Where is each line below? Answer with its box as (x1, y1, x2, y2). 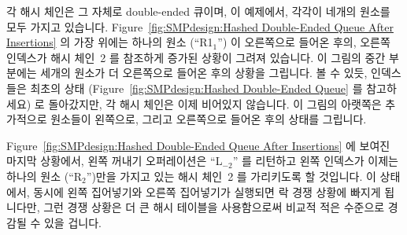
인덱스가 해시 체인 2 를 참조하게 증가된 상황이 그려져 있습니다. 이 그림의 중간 (6, 49, 386, 65)
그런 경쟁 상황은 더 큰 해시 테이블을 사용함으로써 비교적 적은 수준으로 (43, 199, 385, 215)
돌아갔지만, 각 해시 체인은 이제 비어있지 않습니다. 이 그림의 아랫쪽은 (48, 95, 382, 112)
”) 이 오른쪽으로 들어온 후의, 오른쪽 (217, 34, 390, 50)
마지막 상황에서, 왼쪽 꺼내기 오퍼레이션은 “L (6, 152, 223, 169)
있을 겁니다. (43, 214, 102, 230)
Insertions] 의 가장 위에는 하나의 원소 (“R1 (6, 34, 213, 50)
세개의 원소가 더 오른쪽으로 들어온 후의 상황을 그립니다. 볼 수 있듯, (40, 64, 368, 81)
